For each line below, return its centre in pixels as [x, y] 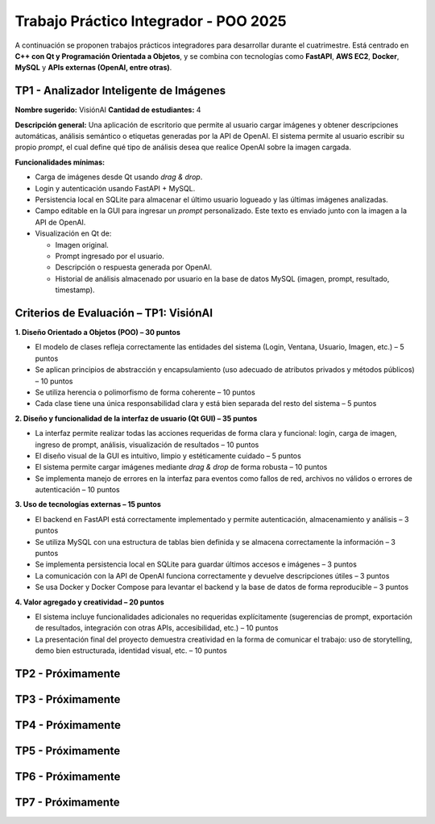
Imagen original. [82, 245]
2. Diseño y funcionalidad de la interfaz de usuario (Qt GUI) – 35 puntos [136, 418]
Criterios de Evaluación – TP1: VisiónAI [114, 313]
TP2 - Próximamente [68, 673]
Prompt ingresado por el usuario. [110, 256]
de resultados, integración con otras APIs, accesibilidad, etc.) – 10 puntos [157, 628]
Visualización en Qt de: [73, 233]
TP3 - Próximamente [68, 699]
